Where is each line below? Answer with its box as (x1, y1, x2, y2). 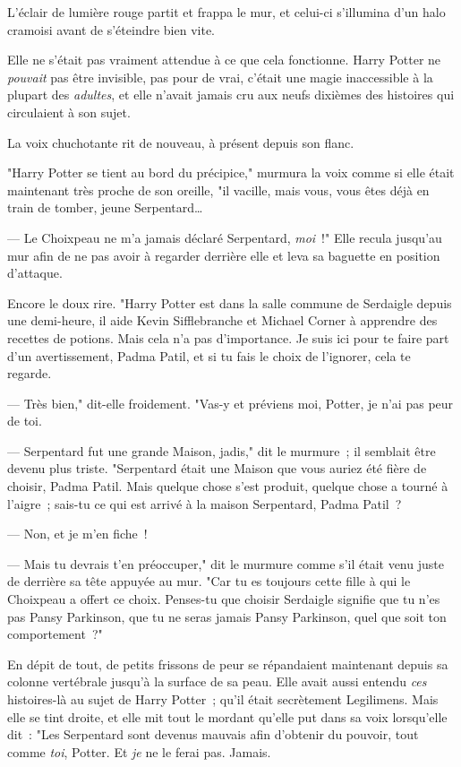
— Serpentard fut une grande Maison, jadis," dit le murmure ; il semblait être (7, 441, 436, 460)
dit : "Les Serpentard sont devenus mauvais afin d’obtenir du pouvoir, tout (7, 725, 419, 744)
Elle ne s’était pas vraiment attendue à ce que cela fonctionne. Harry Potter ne (7, 50, 441, 69)
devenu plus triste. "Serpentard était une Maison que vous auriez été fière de (7, 459, 427, 478)
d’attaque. (7, 263, 63, 282)
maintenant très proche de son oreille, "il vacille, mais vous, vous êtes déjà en (7, 180, 430, 199)
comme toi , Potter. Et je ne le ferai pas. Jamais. (7, 742, 271, 761)
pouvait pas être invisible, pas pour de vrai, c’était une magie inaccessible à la (7, 67, 433, 86)
